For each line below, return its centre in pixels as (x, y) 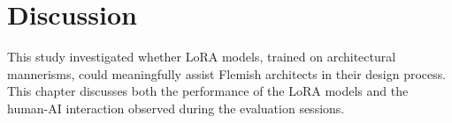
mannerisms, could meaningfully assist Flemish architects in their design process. (227, 73)
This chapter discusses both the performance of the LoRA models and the (208, 91)
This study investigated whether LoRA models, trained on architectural (202, 57)
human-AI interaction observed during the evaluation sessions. (176, 108)
